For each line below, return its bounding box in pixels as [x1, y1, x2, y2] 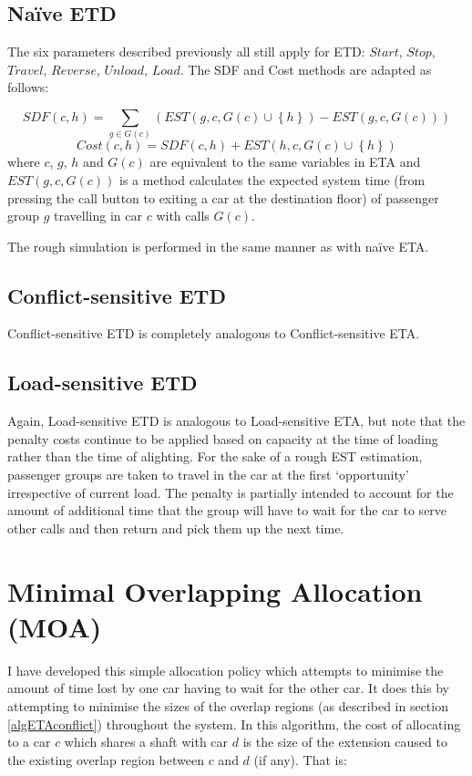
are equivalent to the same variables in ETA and [149, 152, 421, 171]
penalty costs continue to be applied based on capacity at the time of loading [7, 429, 438, 448]
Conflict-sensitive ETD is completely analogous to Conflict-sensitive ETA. [7, 324, 420, 343]
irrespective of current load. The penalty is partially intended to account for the [7, 482, 454, 502]
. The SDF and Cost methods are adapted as [180, 59, 432, 78]
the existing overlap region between [7, 750, 204, 769]
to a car [7, 732, 51, 751]
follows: [7, 78, 49, 97]
